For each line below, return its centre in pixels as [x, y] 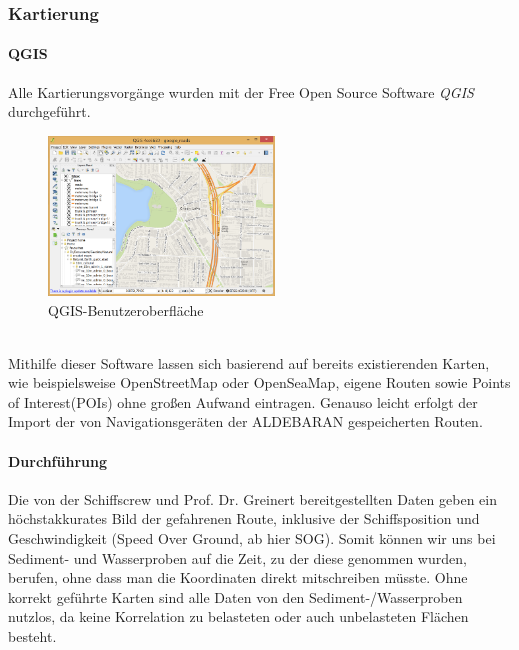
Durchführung [57, 460]
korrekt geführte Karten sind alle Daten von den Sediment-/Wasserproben [235, 596]
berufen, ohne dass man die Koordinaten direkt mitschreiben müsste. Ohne [238, 577]
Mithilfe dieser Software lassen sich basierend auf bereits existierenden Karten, [249, 362]
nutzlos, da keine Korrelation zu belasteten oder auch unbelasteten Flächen [238, 616]
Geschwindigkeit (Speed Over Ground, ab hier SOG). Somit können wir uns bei [252, 538]
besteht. [32, 636]
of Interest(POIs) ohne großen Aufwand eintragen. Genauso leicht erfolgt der [243, 401]
